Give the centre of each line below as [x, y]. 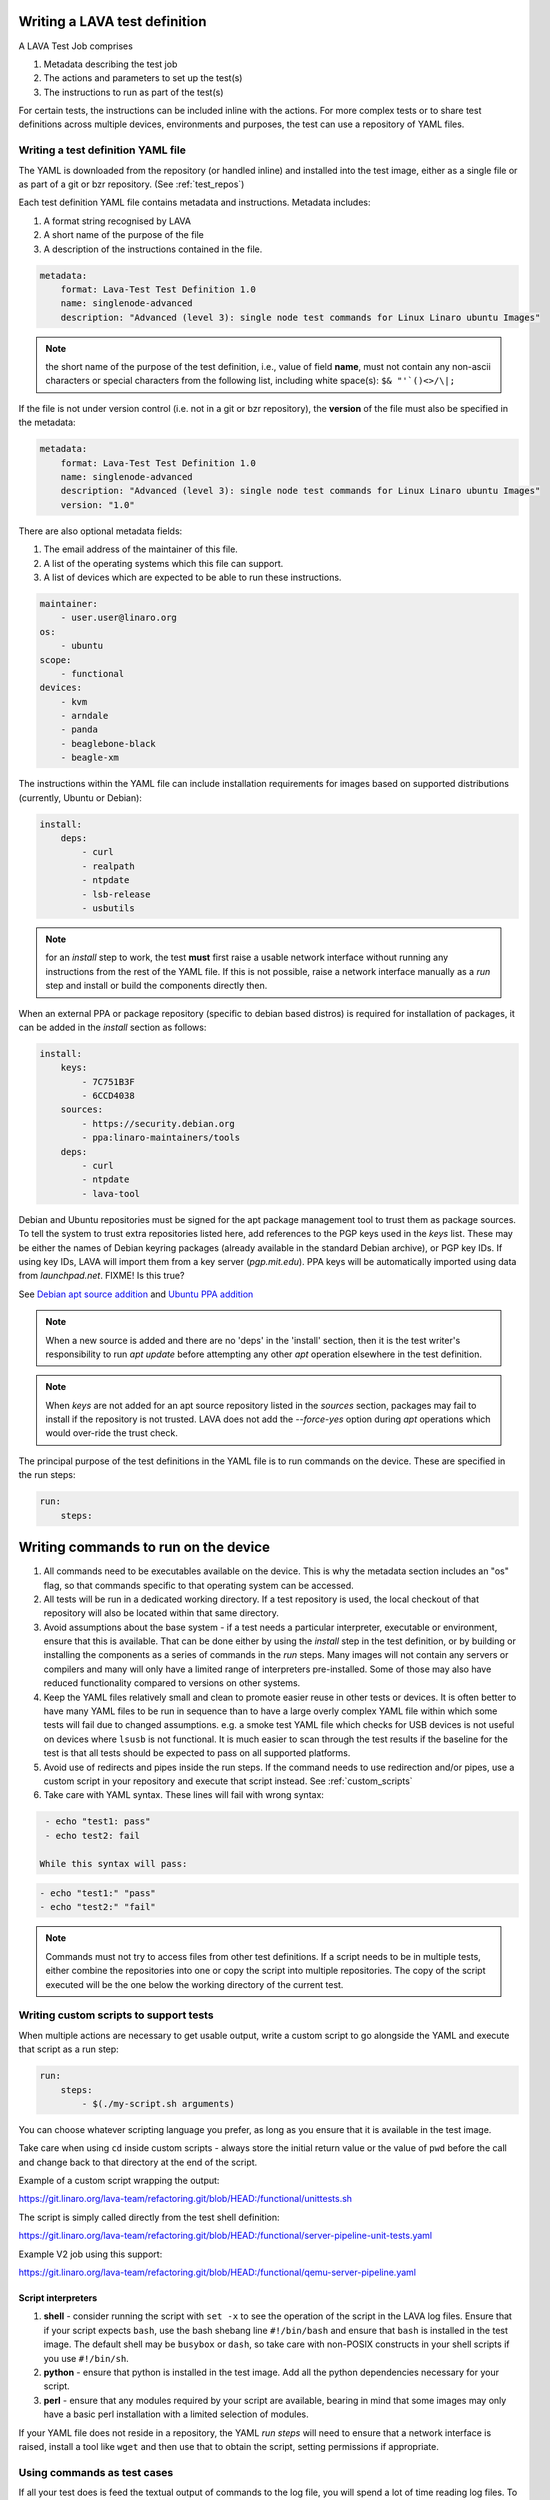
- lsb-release [116, 894]
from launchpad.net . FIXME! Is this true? [101, 1276]
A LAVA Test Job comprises [76, 46]
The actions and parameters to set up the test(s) [143, 78]
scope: [55, 659]
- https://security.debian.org [158, 1123]
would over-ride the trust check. [112, 1433]
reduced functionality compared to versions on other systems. [172, 1683]
